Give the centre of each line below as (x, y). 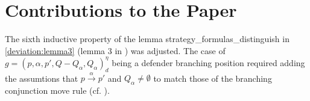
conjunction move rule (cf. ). (57, 90)
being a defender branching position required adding (208, 62)
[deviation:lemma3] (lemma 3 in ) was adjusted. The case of (115, 50)
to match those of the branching (213, 78)
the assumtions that (42, 78)
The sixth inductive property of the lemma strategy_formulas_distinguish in (147, 39)
